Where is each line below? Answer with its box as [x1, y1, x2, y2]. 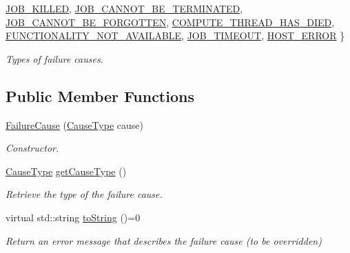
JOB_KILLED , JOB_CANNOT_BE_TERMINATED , [6, 1, 243, 15]
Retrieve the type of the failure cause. [6, 187, 163, 201]
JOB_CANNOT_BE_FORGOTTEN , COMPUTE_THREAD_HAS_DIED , [6, 14, 335, 29]
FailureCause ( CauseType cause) [6, 117, 143, 132]
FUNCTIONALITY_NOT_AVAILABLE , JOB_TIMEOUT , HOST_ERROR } [6, 28, 345, 43]
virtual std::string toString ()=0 [6, 210, 141, 224]
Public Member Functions [6, 85, 194, 106]
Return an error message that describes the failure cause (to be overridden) [6, 233, 322, 247]
